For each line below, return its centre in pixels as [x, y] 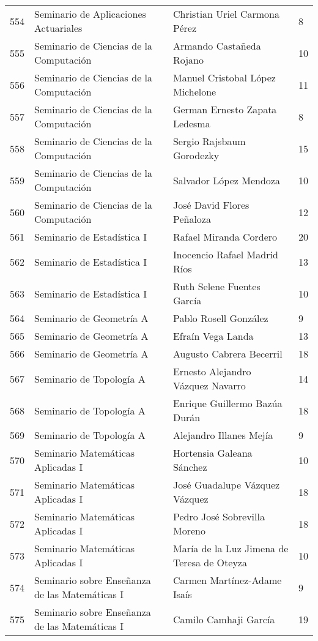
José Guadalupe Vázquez [226, 485]
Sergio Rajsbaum [209, 141]
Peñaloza [192, 219]
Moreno [189, 530]
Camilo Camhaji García [224, 619]
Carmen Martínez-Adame [227, 580]
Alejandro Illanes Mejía [223, 435]
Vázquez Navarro [209, 385]
